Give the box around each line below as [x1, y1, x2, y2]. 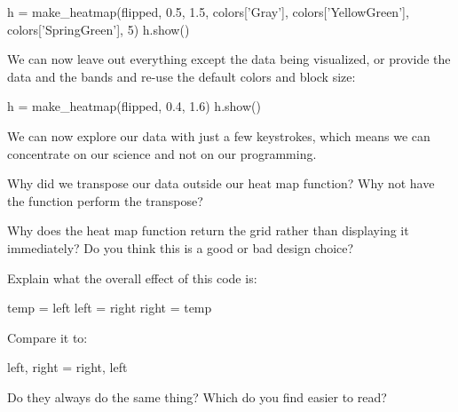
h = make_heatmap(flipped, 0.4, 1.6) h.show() [7, 97, 261, 115]
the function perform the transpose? [7, 191, 203, 210]
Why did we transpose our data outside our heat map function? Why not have [7, 174, 435, 193]
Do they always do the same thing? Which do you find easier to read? [7, 387, 387, 406]
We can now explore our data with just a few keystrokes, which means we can [7, 126, 430, 145]
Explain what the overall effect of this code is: [7, 268, 257, 287]
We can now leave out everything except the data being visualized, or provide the [7, 50, 451, 68]
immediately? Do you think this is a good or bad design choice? [7, 238, 354, 257]
